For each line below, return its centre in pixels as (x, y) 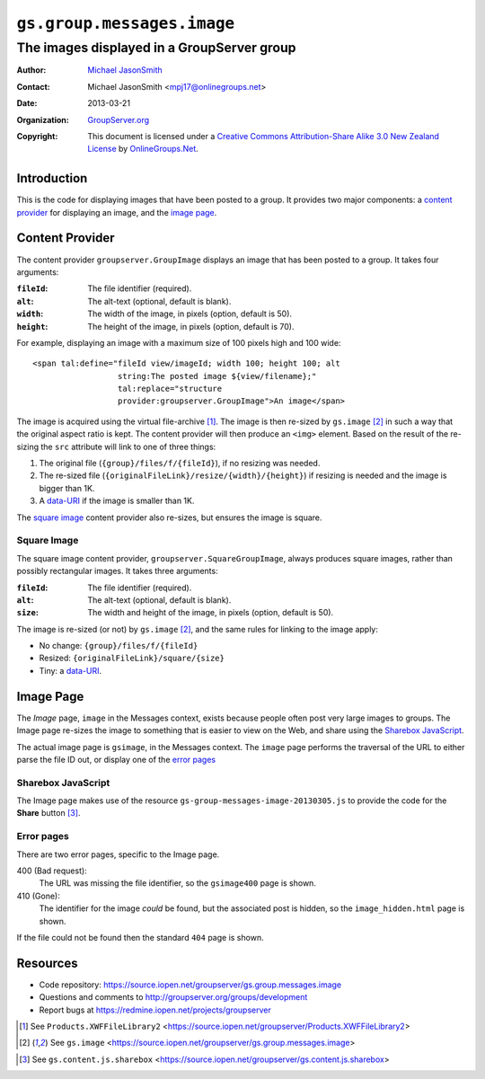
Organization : (43, 119)
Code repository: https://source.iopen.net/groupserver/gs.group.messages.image (190, 985)
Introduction (52, 178)
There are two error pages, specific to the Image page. (118, 854)
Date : (27, 103)
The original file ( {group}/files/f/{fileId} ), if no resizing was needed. (180, 464)
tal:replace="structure (170, 389)
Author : (31, 70)
